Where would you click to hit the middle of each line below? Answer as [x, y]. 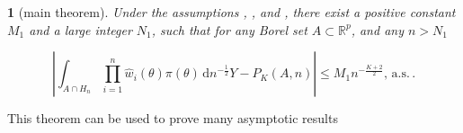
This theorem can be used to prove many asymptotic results [173, 118]
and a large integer [80, 29]
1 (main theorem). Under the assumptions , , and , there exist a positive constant [231, 12]
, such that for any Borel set [229, 29]
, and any [377, 29]
